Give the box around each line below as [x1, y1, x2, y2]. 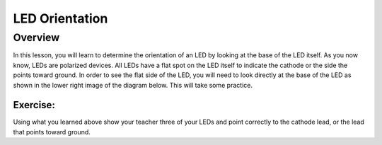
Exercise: [13, 99, 56, 111]
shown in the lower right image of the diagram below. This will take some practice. [13, 81, 253, 89]
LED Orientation [13, 11, 108, 26]
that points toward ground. [13, 127, 91, 136]
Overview [13, 31, 60, 44]
